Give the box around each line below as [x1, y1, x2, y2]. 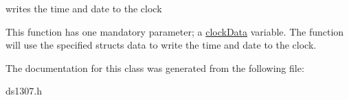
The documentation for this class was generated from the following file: [5, 60, 304, 75]
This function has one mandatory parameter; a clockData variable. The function [5, 24, 344, 38]
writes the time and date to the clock [5, 1, 162, 15]
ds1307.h [5, 84, 42, 98]
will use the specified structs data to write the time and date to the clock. [5, 38, 317, 52]
